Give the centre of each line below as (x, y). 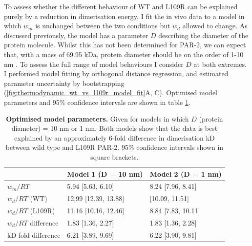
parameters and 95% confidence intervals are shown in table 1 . (97, 102)
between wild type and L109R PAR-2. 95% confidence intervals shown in (115, 147)
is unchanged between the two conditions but (103, 26)
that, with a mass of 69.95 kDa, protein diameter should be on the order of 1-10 (124, 54)
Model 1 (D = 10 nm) (105, 174)
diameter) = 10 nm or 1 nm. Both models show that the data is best (115, 128)
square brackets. (115, 156)
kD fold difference (34, 235)
